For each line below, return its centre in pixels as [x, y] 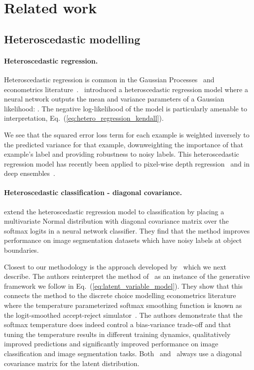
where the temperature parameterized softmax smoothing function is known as [123, 305]
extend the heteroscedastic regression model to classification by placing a [114, 211]
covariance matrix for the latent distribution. [72, 363]
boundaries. [21, 250]
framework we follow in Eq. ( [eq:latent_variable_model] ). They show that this [123, 286]
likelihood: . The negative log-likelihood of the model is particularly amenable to [126, 108]
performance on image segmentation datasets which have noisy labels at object [123, 240]
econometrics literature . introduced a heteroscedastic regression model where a [126, 89]
